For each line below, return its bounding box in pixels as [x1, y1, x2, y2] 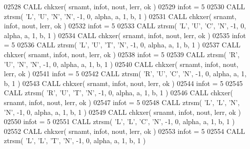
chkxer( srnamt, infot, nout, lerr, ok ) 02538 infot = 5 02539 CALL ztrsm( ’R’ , [4, 49, 240, 59]
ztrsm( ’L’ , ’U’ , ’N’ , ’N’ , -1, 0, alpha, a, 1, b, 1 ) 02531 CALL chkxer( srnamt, [4, 11, 237, 21]
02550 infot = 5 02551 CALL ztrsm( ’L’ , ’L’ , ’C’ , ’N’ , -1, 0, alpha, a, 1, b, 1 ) [4, 116, 235, 127]
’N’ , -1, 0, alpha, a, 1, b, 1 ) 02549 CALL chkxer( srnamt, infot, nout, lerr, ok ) [4, 106, 241, 117]
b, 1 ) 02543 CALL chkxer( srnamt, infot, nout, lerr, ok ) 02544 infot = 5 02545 [4, 78, 243, 88]
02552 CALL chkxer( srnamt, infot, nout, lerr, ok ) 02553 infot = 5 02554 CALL [4, 126, 245, 136]
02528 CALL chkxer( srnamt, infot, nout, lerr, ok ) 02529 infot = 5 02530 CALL [4, 1, 245, 11]
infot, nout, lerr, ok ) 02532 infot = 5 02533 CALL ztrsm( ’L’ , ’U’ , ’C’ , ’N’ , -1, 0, [4, 21, 246, 31]
